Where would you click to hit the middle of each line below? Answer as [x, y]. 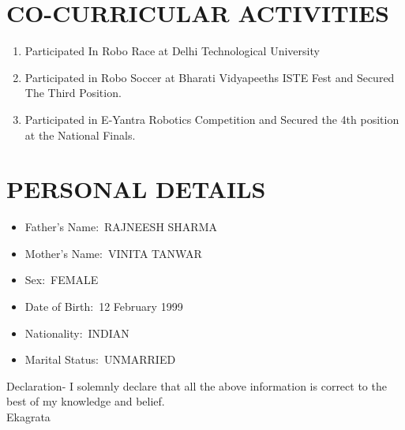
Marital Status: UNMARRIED [100, 359]
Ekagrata [28, 416]
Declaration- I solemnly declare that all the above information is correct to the [197, 385]
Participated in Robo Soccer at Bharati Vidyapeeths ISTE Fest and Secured [210, 77]
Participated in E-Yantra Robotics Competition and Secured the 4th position [212, 119]
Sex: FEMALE [62, 280]
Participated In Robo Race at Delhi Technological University [172, 51]
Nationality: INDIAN [77, 333]
